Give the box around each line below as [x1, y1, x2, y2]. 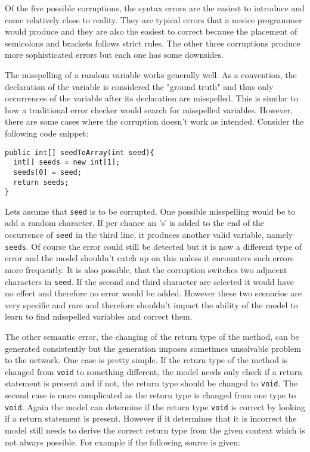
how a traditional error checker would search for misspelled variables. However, [5, 103, 293, 116]
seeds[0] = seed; [13, 168, 82, 177]
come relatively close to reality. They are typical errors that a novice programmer [5, 13, 302, 26]
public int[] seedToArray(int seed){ [5, 148, 154, 157]
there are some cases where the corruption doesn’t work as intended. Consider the [5, 115, 304, 128]
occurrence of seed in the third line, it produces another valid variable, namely [5, 228, 293, 241]
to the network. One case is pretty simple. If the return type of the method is [5, 354, 288, 366]
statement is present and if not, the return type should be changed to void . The [5, 377, 298, 389]
